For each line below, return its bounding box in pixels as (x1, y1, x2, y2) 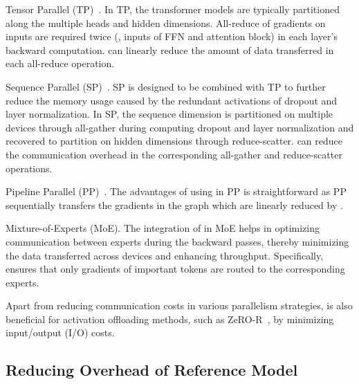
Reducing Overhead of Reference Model (6, 359, 298, 381)
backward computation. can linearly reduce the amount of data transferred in (6, 42, 334, 57)
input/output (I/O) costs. (6, 325, 115, 340)
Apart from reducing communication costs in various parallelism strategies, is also (6, 298, 353, 313)
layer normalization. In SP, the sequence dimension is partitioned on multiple (6, 107, 333, 121)
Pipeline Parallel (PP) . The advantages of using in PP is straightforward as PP (6, 184, 347, 199)
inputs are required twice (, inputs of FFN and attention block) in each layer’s (6, 29, 338, 44)
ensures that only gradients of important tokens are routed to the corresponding (6, 262, 345, 276)
